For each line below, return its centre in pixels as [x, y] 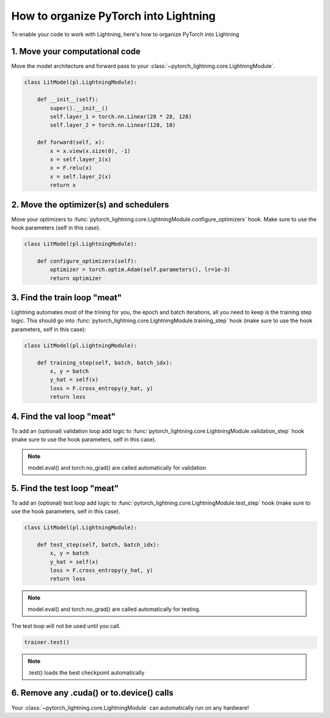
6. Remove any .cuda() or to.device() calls [92, 693]
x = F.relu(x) [71, 168]
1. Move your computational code [76, 52]
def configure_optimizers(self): [87, 261]
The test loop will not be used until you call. [66, 626]
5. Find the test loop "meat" [65, 488]
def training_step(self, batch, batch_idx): [105, 363]
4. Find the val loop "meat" [64, 416]
